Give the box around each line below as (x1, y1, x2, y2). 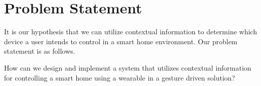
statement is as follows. (4, 46, 75, 56)
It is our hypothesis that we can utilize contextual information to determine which (4, 26, 257, 37)
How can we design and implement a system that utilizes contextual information (4, 62, 251, 73)
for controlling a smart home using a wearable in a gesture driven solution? (4, 72, 235, 83)
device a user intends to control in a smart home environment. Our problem (4, 36, 237, 46)
